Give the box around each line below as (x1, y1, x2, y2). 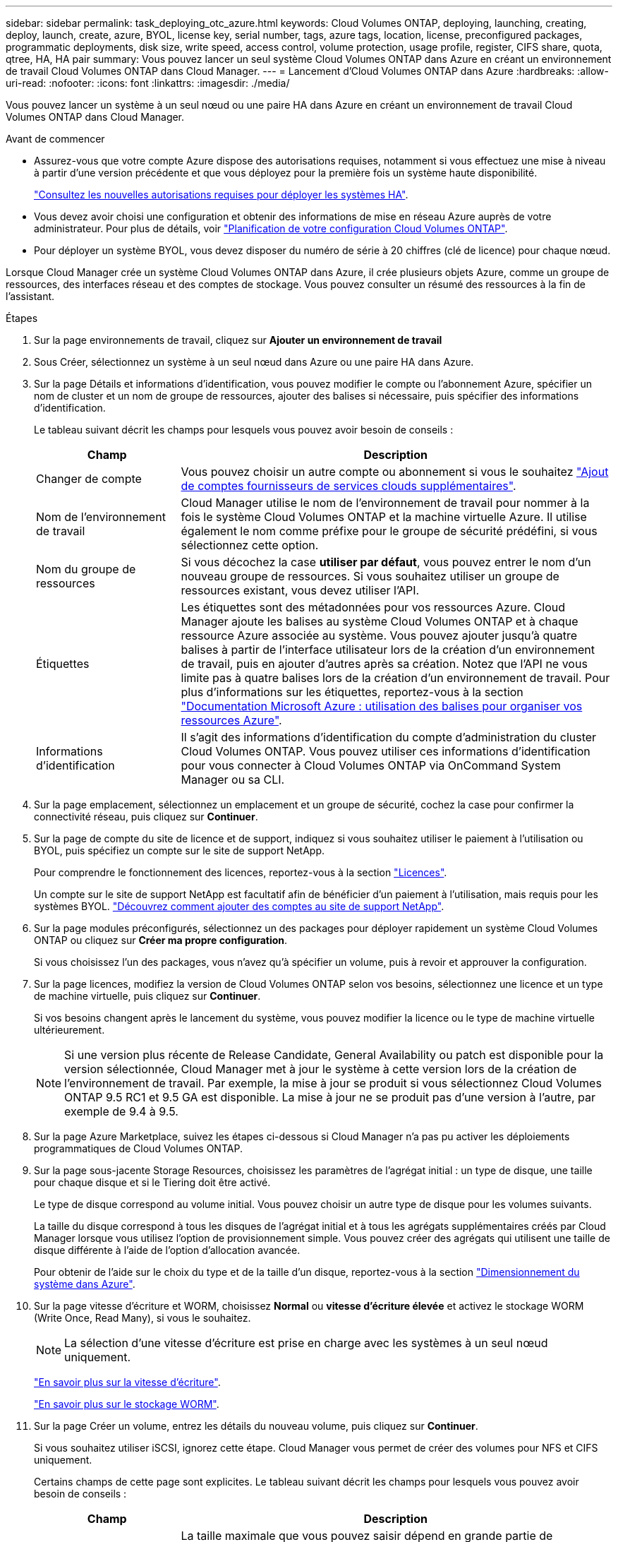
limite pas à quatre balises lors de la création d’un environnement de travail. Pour (181, 671, 610, 685)
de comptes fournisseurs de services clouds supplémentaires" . (181, 479, 516, 493)
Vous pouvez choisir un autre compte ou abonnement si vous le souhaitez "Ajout (181, 465, 609, 479)
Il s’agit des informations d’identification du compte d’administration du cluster (181, 730, 597, 744)
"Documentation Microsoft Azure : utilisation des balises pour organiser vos (181, 699, 583, 713)
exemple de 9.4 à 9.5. (64, 1104, 178, 1118)
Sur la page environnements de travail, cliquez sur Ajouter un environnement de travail (34, 334, 442, 346)
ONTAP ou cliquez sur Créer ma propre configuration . (34, 934, 288, 946)
